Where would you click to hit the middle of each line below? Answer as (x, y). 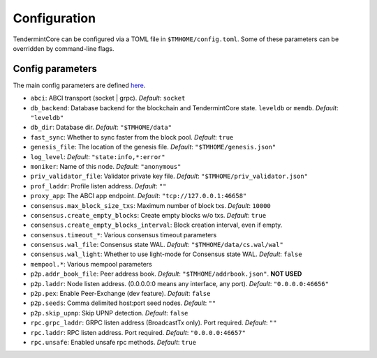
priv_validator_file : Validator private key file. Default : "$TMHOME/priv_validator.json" (169, 176)
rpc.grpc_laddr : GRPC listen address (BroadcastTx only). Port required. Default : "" (154, 323)
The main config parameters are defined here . (79, 85)
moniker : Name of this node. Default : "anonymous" (106, 166)
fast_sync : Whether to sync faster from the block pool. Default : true (132, 137)
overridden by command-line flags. (64, 48)
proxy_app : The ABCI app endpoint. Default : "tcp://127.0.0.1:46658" (139, 196)
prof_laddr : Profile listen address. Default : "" (98, 186)
